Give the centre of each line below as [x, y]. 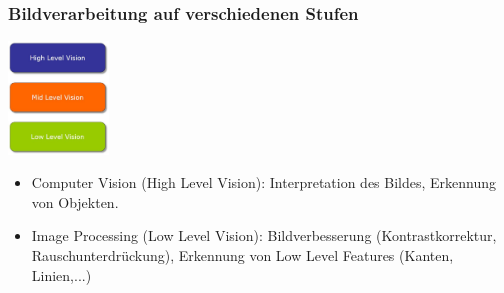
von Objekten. [75, 201]
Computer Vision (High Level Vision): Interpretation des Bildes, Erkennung [264, 182]
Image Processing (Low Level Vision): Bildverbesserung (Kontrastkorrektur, [264, 235]
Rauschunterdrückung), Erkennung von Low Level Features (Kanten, [242, 254]
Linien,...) [61, 274]
